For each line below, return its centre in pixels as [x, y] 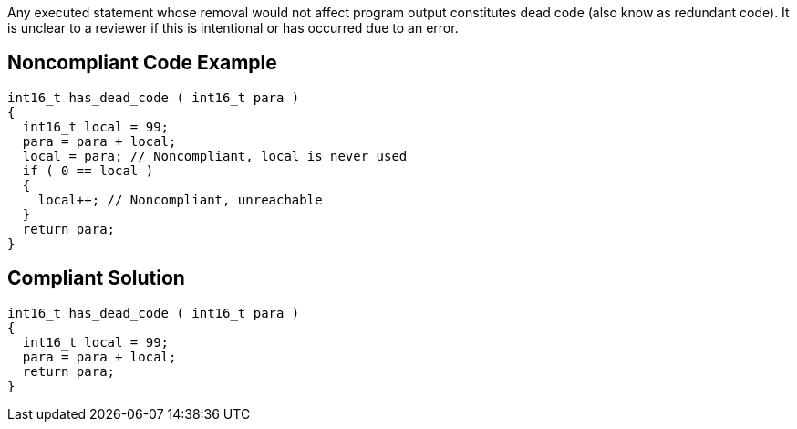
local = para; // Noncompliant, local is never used [215, 156]
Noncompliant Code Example [142, 63]
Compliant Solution [96, 278]
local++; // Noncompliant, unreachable [180, 199]
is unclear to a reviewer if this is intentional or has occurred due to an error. [233, 28]
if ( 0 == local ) [88, 170]
